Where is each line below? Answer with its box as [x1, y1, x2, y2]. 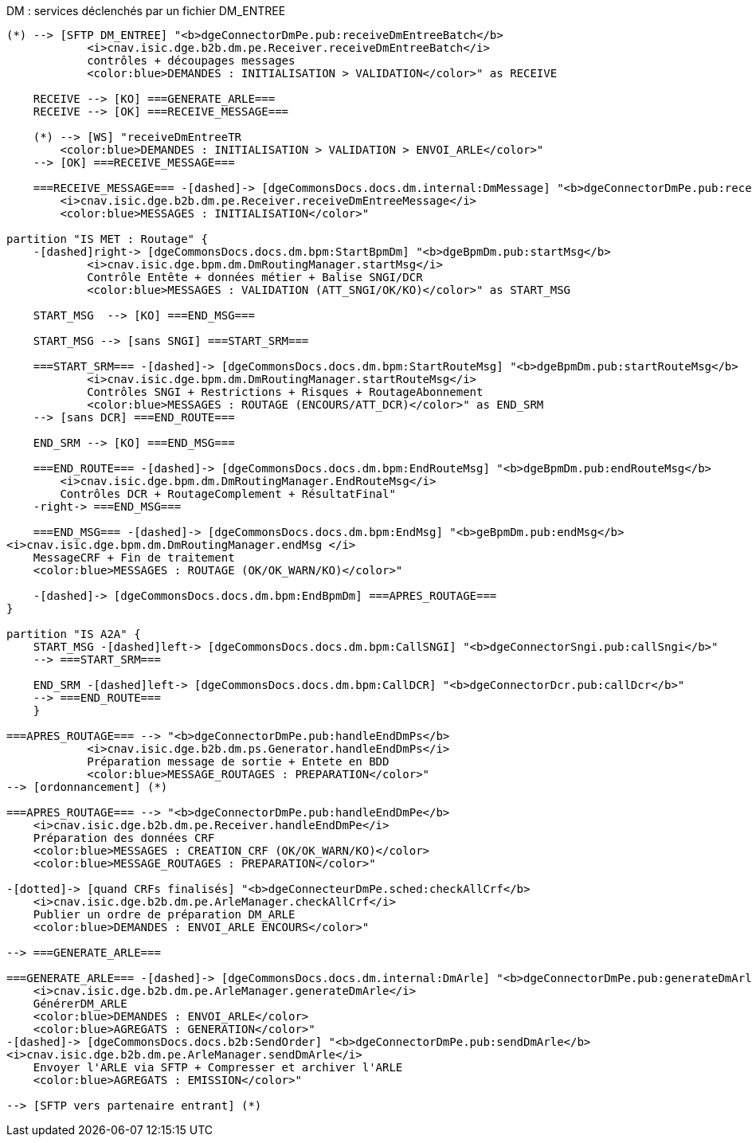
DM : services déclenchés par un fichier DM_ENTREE [6, 4, 286, 18]
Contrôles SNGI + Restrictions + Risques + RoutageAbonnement [87, 386, 484, 398]
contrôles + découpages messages [87, 54, 296, 67]
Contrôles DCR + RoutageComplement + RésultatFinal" [60, 487, 396, 500]
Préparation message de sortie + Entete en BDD [87, 755, 390, 768]
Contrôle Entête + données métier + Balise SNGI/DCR [87, 271, 423, 284]
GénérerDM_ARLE [33, 997, 127, 1010]
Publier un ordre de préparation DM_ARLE [33, 908, 296, 921]
